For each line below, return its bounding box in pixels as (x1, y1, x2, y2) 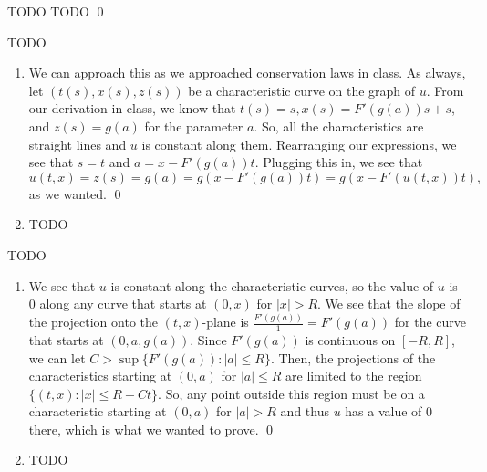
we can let (28, 348, 86, 367)
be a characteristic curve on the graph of (188, 80, 416, 100)
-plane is (202, 312, 249, 331)
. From (426, 80, 464, 100)
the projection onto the (28, 312, 159, 331)
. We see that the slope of (317, 294, 461, 313)
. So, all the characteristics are (254, 116, 424, 135)
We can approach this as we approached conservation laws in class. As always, (28, 63, 466, 82)
